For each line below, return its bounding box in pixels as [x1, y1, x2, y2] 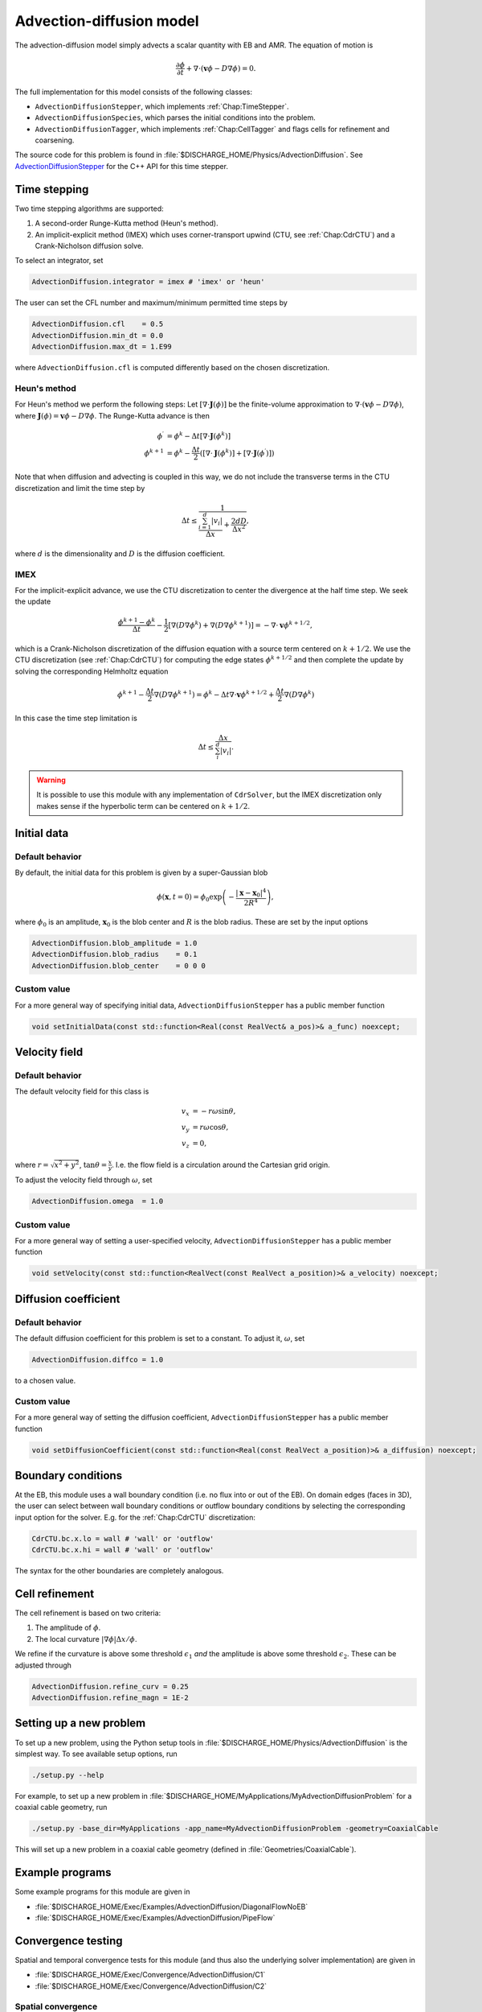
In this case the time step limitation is [14, 713, 138, 723]
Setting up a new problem [14, 1717, 146, 1730]
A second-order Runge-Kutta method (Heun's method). [35, 218, 219, 229]
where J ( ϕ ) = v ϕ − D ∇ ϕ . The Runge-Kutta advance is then [14, 410, 210, 420]
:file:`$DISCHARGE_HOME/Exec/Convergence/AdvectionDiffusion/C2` [35, 1981, 268, 1991]
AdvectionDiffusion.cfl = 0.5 [31, 320, 164, 329]
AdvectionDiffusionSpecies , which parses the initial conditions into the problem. [35, 113, 317, 122]
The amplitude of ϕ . [35, 1622, 101, 1633]
